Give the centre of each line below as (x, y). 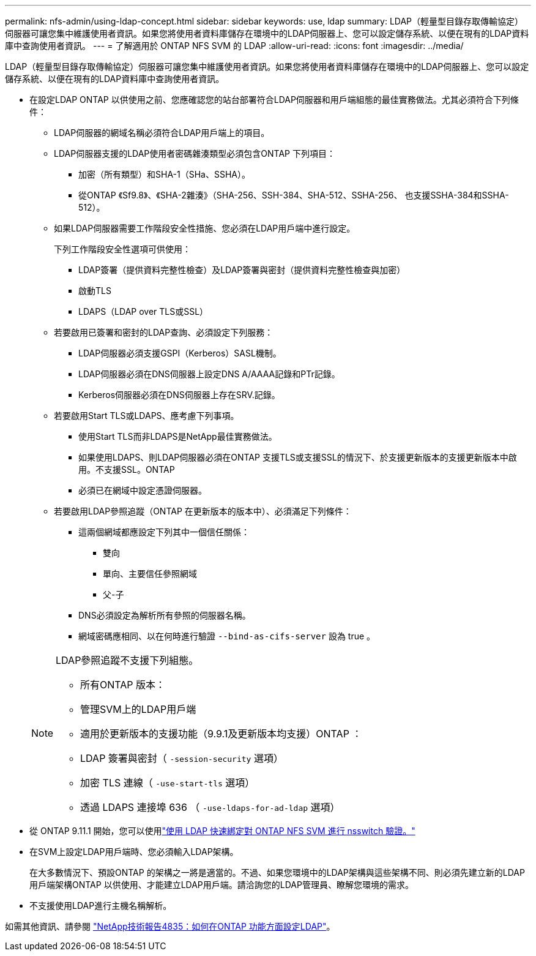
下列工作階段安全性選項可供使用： (122, 249)
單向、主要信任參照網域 (150, 574)
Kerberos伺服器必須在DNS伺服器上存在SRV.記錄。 (179, 395)
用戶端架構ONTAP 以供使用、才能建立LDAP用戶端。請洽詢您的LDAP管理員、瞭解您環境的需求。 (221, 885)
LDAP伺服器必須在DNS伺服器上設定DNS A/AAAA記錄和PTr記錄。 (209, 374)
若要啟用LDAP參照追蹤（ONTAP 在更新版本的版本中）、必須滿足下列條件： (203, 511)
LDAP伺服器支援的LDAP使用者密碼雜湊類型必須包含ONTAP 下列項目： (195, 153)
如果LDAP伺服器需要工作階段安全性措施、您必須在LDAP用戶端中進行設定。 (205, 228)
